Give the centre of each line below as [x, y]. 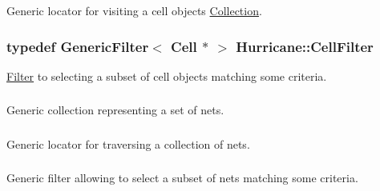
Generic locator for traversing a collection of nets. [128, 143]
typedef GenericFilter [78, 46]
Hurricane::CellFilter [305, 46]
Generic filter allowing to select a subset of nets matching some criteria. [182, 178]
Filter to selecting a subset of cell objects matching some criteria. [167, 76]
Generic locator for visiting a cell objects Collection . [134, 10]
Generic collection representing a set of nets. [115, 110]
